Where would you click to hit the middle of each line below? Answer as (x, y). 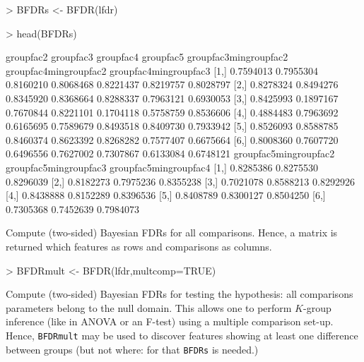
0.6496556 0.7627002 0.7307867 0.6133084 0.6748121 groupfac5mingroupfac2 (170, 153)
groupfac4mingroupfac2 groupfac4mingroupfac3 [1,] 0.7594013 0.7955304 (162, 70)
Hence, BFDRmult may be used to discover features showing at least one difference (182, 335)
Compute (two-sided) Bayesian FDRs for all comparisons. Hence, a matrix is (172, 233)
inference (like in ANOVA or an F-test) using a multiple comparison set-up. (170, 321)
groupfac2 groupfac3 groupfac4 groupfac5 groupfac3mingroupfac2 (147, 57)
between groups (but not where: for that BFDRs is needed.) (132, 349)
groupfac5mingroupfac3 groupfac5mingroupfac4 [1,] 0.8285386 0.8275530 (162, 167)
